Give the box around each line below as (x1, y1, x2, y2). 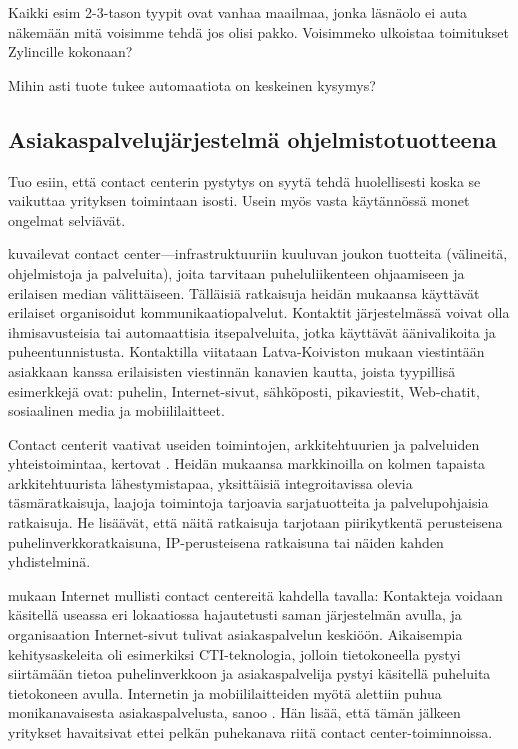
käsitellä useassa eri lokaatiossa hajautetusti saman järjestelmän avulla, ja (8, 604, 462, 625)
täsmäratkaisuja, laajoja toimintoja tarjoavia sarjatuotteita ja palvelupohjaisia (8, 492, 489, 513)
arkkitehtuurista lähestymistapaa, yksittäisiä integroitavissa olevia (8, 472, 413, 493)
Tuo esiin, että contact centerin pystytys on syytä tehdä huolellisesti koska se (8, 170, 481, 191)
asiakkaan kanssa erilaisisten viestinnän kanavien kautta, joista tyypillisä (8, 360, 456, 381)
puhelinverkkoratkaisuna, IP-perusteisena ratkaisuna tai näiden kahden (8, 531, 444, 552)
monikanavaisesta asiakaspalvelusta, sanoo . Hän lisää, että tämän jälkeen (8, 702, 461, 723)
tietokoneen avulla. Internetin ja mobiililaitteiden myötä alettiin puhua (8, 682, 442, 703)
